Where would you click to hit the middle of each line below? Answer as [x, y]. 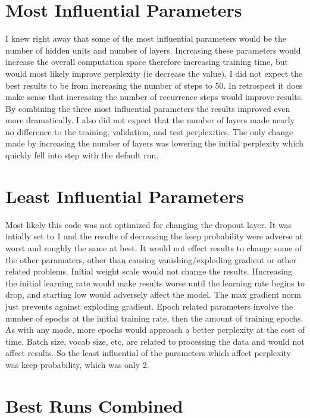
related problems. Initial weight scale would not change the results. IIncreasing [149, 271]
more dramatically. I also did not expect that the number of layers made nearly [150, 120]
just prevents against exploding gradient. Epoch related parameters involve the [149, 306]
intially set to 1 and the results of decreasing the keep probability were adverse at [154, 236]
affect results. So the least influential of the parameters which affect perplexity [148, 353]
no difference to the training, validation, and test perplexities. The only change [149, 131]
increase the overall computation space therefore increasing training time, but [147, 62]
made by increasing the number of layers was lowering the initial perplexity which [154, 143]
